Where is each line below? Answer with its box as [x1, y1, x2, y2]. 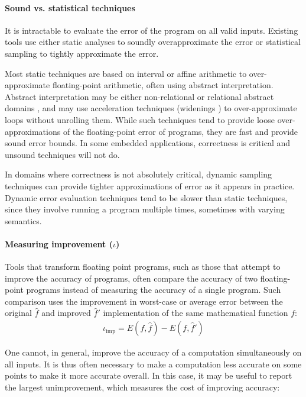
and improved [41, 306, 91, 319]
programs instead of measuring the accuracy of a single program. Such [26, 283, 281, 296]
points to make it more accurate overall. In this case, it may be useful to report [5, 369, 292, 382]
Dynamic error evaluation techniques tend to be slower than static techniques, [5, 191, 288, 204]
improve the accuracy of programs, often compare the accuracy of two [5, 272, 258, 284]
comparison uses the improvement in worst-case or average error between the [5, 295, 283, 307]
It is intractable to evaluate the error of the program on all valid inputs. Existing [5, 24, 298, 36]
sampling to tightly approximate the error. [5, 47, 159, 59]
